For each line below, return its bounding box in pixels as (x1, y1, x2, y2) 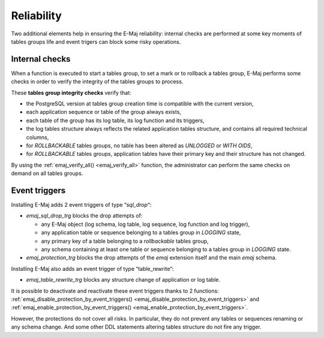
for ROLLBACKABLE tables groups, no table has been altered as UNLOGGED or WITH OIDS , (26, 141, 253, 149)
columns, (26, 134, 49, 141)
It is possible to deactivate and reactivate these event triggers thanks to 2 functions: (11, 287, 219, 294)
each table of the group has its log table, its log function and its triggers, (26, 117, 205, 124)
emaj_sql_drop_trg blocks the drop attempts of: (26, 212, 143, 219)
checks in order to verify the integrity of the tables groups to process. (11, 78, 184, 85)
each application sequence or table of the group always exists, (26, 108, 181, 116)
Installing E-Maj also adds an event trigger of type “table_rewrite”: (11, 265, 174, 272)
